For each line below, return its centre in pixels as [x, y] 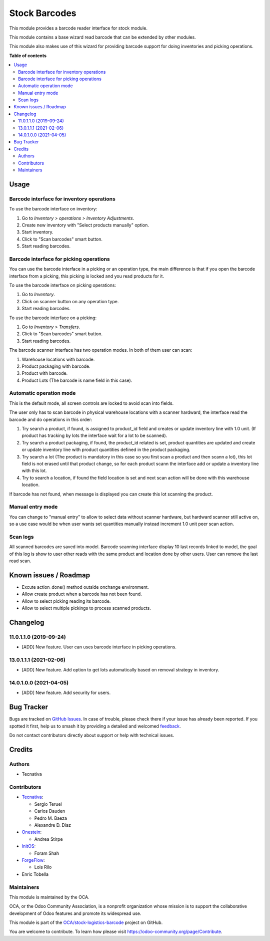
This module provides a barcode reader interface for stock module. [78, 28]
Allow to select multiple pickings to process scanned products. [86, 608]
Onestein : [32, 832]
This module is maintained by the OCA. [49, 897]
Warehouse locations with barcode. [58, 359]
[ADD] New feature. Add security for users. [66, 693]
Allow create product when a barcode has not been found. [82, 594]
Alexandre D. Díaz [52, 825]
